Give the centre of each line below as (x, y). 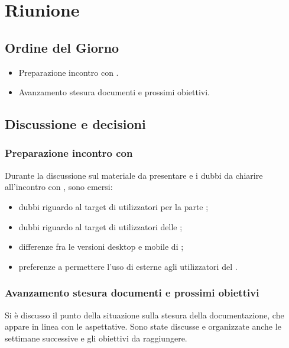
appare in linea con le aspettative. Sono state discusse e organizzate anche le (143, 326)
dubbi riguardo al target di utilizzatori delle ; (100, 226)
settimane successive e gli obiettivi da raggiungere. (96, 338)
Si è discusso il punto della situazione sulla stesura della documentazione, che (144, 315)
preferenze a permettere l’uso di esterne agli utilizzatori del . (128, 266)
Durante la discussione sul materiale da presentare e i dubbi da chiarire (134, 175)
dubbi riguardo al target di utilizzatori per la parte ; (113, 206)
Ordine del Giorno (62, 47)
